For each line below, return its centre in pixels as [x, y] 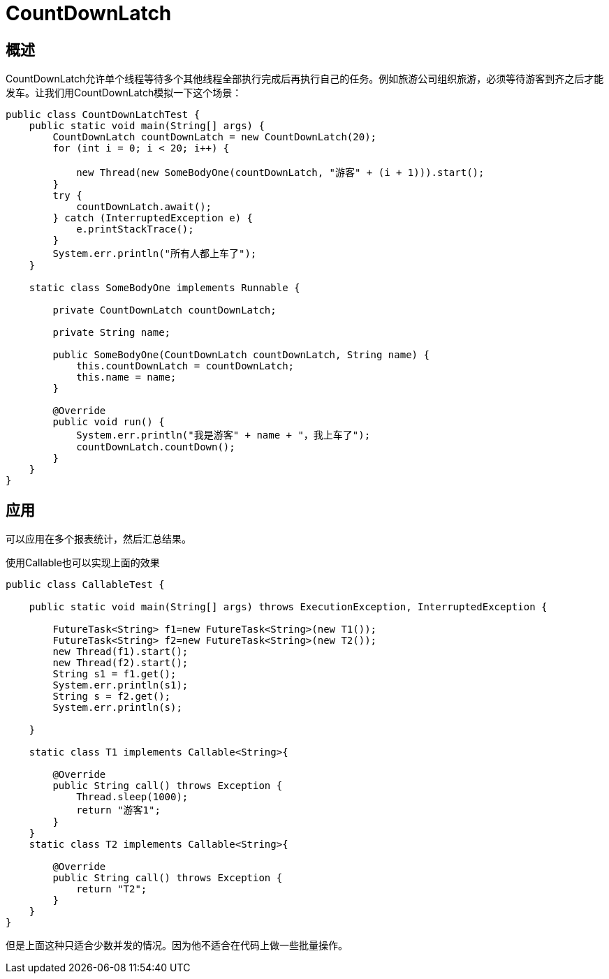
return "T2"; [112, 889]
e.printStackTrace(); [135, 229]
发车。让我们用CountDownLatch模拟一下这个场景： [124, 93]
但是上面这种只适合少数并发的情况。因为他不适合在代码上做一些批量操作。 [177, 945]
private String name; [112, 333]
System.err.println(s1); [120, 685]
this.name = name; [126, 377]
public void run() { [109, 422]
